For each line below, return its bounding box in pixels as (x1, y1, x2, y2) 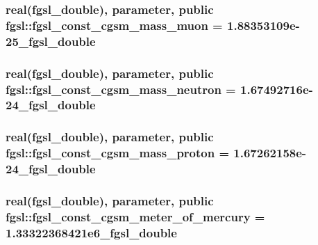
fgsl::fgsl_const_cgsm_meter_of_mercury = (6, 207, 265, 225)
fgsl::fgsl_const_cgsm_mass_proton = (6, 144, 230, 161)
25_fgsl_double (6, 32, 96, 49)
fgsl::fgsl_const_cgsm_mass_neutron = (6, 80, 236, 97)
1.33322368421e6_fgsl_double (6, 223, 177, 241)
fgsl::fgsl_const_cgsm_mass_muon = (6, 16, 223, 33)
